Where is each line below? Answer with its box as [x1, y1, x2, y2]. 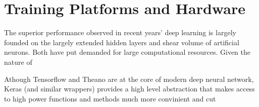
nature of [4, 56, 32, 67]
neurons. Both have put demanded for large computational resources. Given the [4, 47, 251, 57]
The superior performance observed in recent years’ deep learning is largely [4, 27, 236, 38]
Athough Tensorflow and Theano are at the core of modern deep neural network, [4, 73, 254, 84]
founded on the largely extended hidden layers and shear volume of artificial [4, 37, 239, 47]
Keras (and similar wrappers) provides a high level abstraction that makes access [4, 83, 255, 94]
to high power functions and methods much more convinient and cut [4, 93, 216, 103]
